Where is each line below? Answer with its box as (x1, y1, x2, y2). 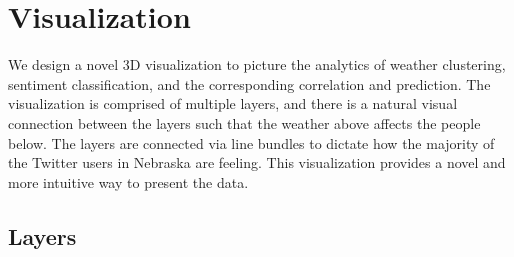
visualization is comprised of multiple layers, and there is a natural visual (8, 93, 458, 114)
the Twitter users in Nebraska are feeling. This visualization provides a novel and (8, 152, 506, 173)
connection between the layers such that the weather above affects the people (8, 112, 481, 133)
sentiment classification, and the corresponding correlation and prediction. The (8, 73, 491, 94)
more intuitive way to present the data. (8, 171, 249, 192)
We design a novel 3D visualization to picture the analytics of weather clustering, (8, 54, 506, 75)
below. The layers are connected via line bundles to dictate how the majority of (8, 132, 495, 153)
